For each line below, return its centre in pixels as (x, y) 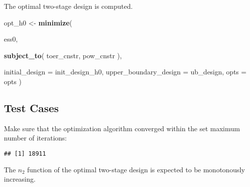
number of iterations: (35, 138)
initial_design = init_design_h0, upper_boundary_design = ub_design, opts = (125, 72)
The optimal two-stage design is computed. (68, 6)
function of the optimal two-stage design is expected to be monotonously (136, 169)
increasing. (20, 179)
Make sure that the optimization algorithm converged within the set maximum (122, 128)
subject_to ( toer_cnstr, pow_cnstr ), (63, 55)
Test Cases (32, 107)
